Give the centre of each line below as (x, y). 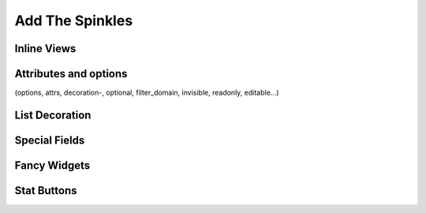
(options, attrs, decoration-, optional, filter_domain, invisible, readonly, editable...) (147, 93)
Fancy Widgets (52, 165)
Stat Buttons (46, 191)
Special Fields (50, 140)
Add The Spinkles (74, 21)
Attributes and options (71, 74)
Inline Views (45, 49)
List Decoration (53, 115)
